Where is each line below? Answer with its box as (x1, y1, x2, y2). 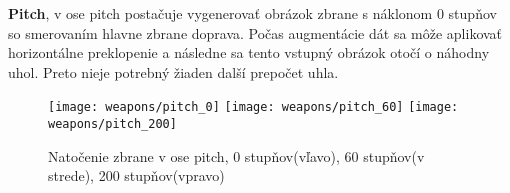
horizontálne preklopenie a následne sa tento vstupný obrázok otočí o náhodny (8, 42, 490, 63)
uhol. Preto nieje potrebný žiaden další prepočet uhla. (8, 61, 339, 82)
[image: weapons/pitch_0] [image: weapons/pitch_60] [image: (48, 100, 459, 115)
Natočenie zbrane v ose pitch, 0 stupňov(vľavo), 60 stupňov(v (48, 145, 425, 166)
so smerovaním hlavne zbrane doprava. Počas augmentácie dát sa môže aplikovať (8, 22, 503, 43)
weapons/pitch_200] (48, 117, 177, 132)
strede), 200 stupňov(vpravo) (48, 165, 225, 186)
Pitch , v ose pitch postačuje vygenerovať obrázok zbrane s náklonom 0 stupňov (8, 3, 497, 23)
